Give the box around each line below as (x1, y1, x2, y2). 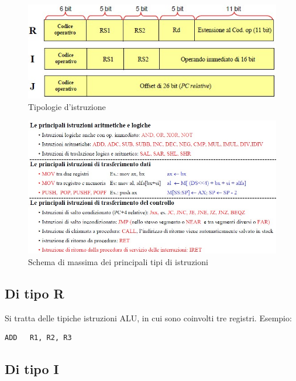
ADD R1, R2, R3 (5, 334, 72, 342)
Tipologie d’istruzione (28, 100, 106, 112)
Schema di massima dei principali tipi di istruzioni (28, 256, 208, 267)
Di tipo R (5, 284, 64, 302)
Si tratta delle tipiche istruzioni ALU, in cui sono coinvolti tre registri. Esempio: (5, 311, 292, 324)
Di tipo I (5, 360, 59, 378)
